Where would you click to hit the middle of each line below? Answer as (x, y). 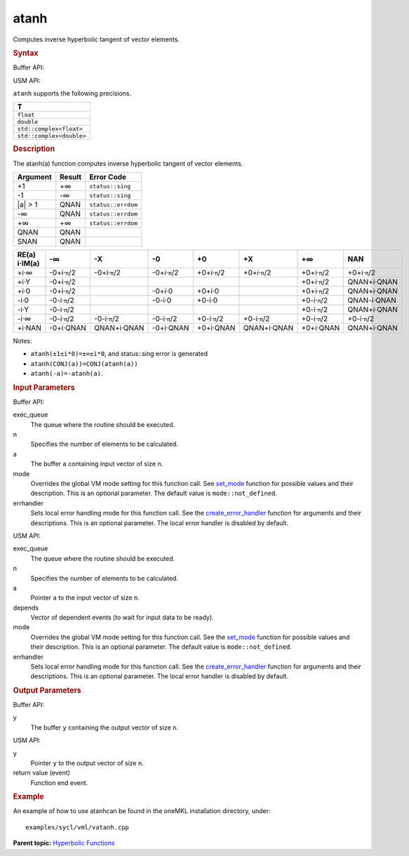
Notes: (22, 341)
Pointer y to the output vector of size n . (87, 763)
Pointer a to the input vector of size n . (85, 598)
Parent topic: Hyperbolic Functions (64, 843)
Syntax (26, 53)
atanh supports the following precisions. (72, 93)
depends (26, 607)
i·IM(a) (28, 263)
